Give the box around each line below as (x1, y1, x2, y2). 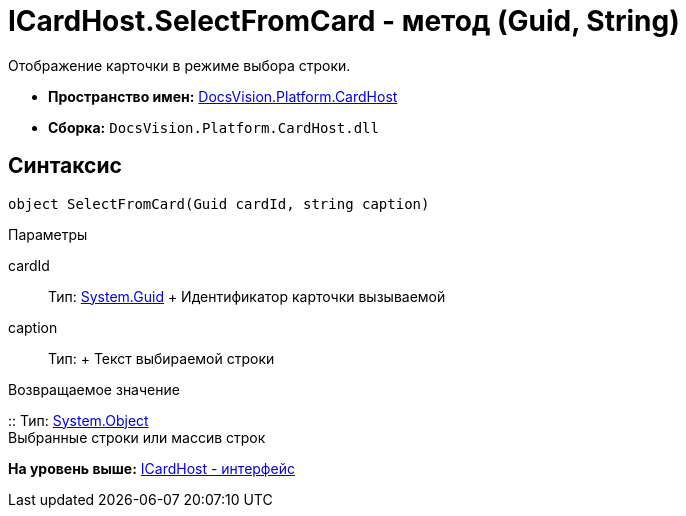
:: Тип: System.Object (8, 411, 149, 429)
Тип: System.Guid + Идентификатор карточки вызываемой (48, 287, 446, 305)
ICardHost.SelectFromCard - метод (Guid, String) (8, 4, 680, 38)
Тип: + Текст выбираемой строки (48, 349, 275, 367)
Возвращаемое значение (8, 380, 180, 398)
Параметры (8, 225, 88, 243)
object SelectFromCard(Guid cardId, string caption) (8, 195, 430, 212)
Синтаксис (8, 153, 122, 179)
